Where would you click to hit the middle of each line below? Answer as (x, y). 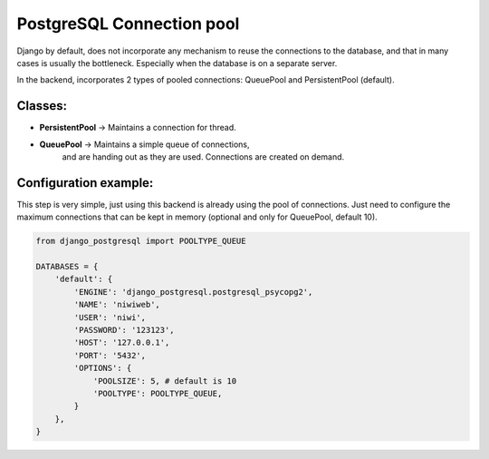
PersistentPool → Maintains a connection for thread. (138, 128)
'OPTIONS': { (103, 368)
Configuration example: (85, 183)
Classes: (42, 106)
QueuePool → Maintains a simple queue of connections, (144, 144)
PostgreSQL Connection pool (128, 24)
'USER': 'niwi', (110, 317)
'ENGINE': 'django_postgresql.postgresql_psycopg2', (193, 292)
